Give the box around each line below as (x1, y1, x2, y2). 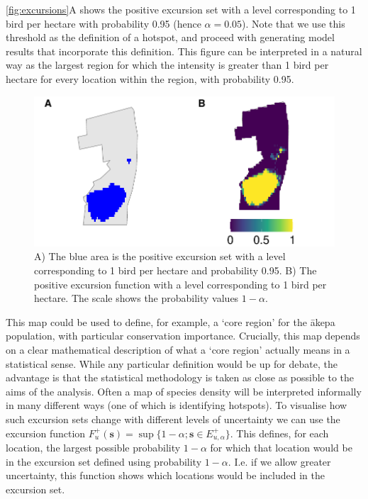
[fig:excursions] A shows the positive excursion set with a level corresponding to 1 (6, 2, 356, 16)
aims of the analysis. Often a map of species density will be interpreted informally (6, 383, 362, 398)
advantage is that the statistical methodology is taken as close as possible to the (6, 370, 355, 385)
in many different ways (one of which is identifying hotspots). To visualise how (6, 398, 347, 413)
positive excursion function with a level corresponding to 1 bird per (34, 276, 327, 291)
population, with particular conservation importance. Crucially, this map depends (6, 328, 360, 343)
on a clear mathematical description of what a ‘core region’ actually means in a (6, 342, 350, 357)
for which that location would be (210, 439, 352, 454)
